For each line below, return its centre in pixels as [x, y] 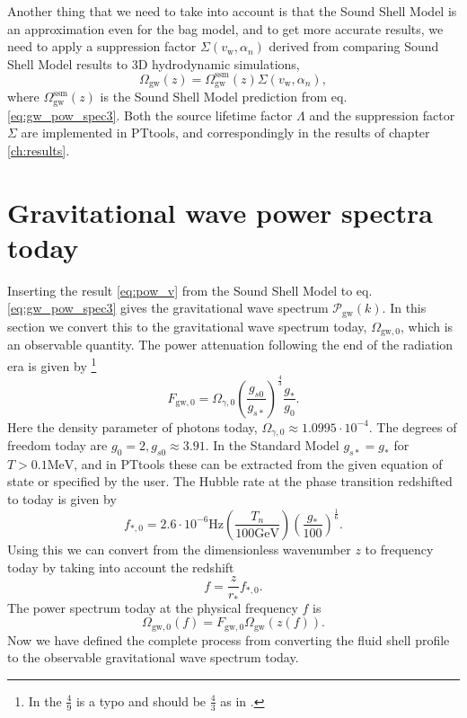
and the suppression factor [382, 115]
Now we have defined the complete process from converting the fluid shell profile [229, 639]
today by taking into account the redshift [121, 567]
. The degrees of [413, 426]
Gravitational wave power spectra [220, 212]
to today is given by [62, 499]
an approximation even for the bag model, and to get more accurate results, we [225, 28]
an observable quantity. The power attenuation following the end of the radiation [230, 345]
